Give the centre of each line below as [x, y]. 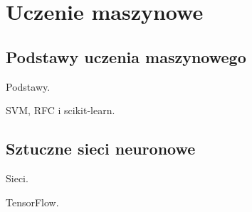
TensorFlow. [32, 202]
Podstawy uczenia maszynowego [126, 56]
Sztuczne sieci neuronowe [101, 149]
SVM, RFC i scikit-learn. [61, 110]
